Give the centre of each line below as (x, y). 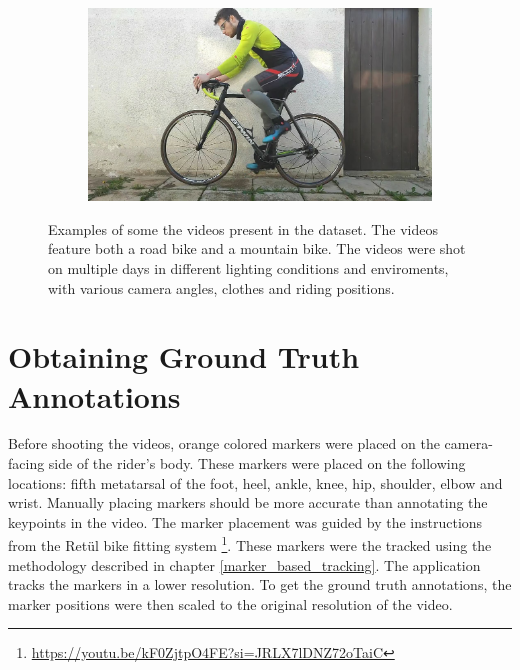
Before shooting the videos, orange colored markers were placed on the (224, 443)
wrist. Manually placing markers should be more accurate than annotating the (248, 502)
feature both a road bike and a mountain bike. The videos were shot (257, 248)
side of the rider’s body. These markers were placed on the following (257, 463)
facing (26, 463)
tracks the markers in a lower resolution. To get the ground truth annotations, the (260, 584)
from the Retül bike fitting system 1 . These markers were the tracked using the (250, 544)
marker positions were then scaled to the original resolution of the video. (230, 603)
